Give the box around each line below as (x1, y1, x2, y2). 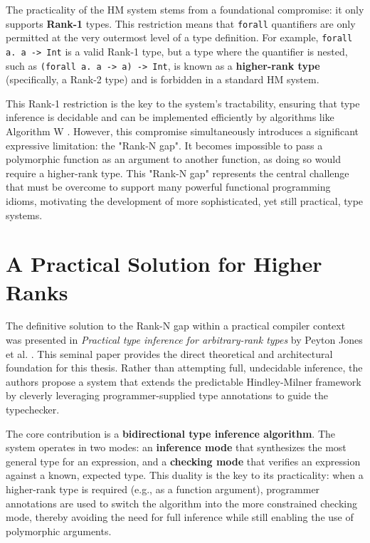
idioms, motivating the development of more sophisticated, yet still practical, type (6, 193, 364, 208)
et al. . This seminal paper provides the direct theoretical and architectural (6, 346, 333, 361)
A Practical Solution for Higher (6, 249, 322, 278)
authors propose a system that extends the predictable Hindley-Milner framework (6, 374, 361, 389)
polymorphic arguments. (6, 523, 112, 538)
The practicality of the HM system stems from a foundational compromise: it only (6, 2, 364, 16)
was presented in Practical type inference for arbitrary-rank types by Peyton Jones (6, 332, 363, 347)
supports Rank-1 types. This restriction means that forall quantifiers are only (6, 16, 356, 31)
